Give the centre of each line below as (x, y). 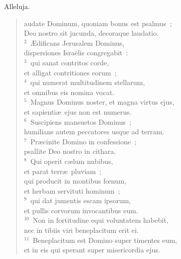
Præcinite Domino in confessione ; (83, 141)
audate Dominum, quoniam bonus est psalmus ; (98, 23)
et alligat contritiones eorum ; (70, 72)
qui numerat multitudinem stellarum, (88, 82)
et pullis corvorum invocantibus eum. (81, 210)
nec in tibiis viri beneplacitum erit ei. (81, 230)
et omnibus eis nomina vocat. (69, 92)
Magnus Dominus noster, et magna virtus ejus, (102, 102)
